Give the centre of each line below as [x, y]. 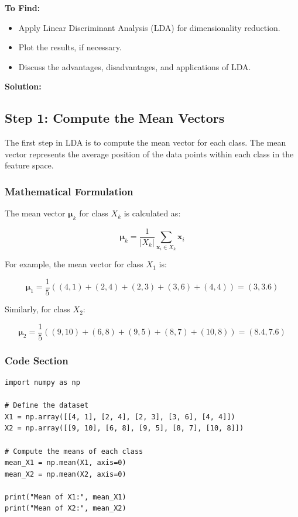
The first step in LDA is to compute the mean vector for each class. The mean [145, 142]
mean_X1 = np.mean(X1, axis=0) [66, 463]
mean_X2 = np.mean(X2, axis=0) [66, 474]
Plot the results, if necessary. [70, 47]
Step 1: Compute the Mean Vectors [115, 118]
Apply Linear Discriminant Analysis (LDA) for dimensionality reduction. [149, 27]
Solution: [23, 86]
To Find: [23, 8]
